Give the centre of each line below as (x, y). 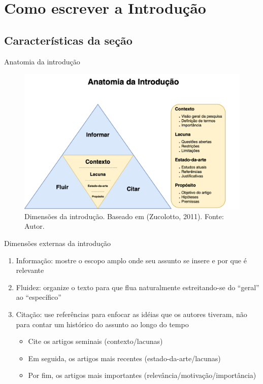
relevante (30, 270)
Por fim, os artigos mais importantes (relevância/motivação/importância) (142, 375)
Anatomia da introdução (42, 61)
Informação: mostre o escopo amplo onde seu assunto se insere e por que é (131, 260)
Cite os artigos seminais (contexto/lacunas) (95, 341)
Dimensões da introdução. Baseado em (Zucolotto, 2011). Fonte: (124, 216)
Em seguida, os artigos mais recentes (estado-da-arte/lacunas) (124, 358)
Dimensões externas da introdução (58, 243)
